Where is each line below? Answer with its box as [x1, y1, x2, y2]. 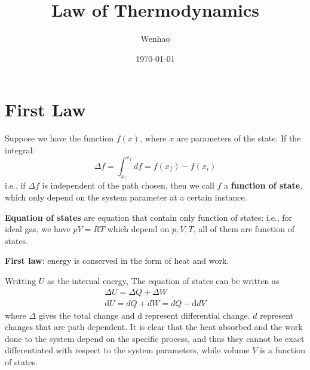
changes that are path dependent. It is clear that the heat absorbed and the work [5, 320, 303, 333]
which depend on [107, 223, 170, 235]
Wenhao [140, 32, 170, 45]
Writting [5, 274, 36, 286]
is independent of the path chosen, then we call [42, 179, 214, 192]
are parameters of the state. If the [176, 132, 301, 144]
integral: [5, 143, 35, 156]
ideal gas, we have [5, 223, 70, 235]
